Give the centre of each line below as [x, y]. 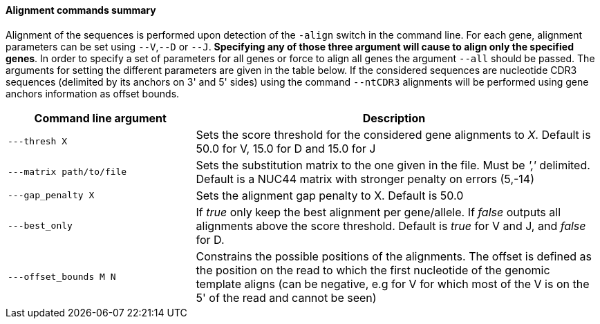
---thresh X [38, 142]
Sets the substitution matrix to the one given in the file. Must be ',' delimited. [393, 165]
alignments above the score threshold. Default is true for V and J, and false [391, 226]
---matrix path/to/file [67, 172]
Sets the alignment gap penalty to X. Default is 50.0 [330, 195]
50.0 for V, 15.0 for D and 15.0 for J [286, 148]
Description [394, 118]
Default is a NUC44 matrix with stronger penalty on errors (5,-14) [365, 179]
